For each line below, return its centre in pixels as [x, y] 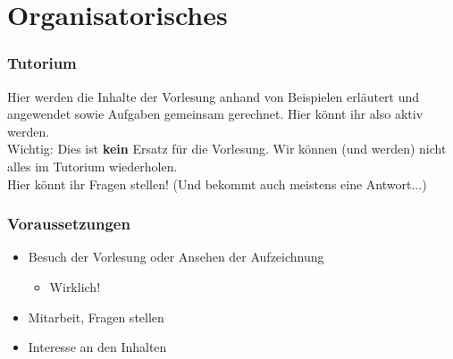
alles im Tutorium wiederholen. [92, 166]
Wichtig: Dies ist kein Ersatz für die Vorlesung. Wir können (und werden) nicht [227, 149]
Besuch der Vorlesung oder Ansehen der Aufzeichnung [176, 257]
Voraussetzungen [69, 224]
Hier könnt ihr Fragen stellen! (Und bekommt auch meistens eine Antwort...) [217, 184]
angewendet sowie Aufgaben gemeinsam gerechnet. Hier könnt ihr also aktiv [215, 114]
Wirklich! [75, 286]
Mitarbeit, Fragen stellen [96, 317]
